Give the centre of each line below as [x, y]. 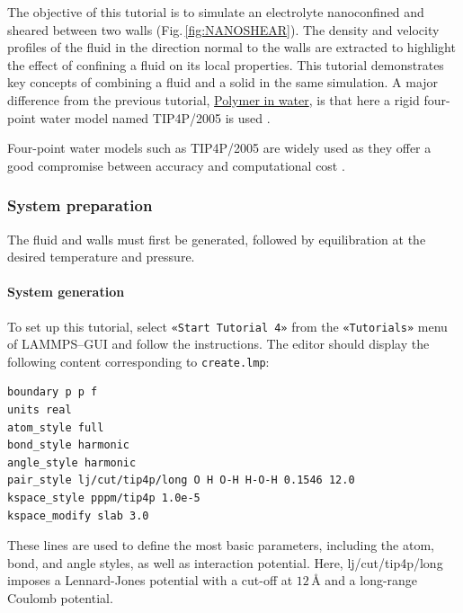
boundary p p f [53, 392]
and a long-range [371, 580]
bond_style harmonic [69, 445]
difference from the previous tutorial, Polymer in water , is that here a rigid [214, 99]
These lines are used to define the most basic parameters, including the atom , [221, 545]
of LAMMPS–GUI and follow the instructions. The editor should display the [218, 344]
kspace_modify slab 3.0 [78, 515]
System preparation [80, 205]
